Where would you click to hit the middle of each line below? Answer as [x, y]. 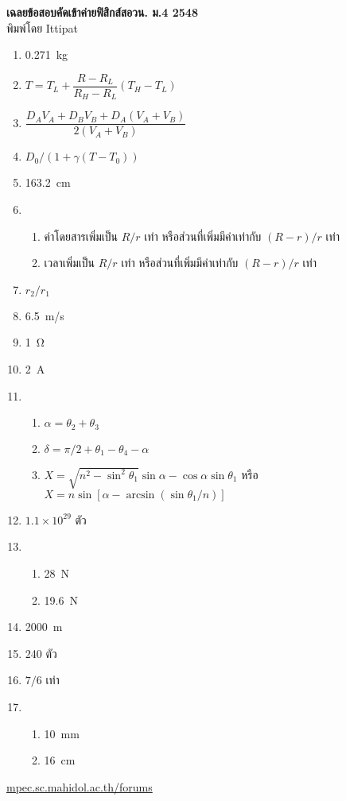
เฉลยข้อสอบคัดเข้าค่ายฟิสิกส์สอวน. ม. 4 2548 [102, 12]
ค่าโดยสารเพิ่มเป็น [81, 236]
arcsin [140, 495]
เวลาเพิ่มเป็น [69, 263]
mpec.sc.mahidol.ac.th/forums [80, 786]
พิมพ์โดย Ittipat [42, 27]
